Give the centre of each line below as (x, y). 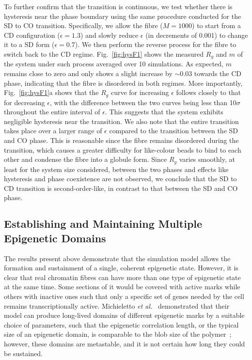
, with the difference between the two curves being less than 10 (143, 102)
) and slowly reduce (110, 35)
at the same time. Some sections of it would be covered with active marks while (122, 287)
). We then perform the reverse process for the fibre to (156, 44)
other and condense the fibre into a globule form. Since (86, 159)
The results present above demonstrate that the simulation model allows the (117, 258)
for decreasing (24, 102)
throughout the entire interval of (52, 112)
